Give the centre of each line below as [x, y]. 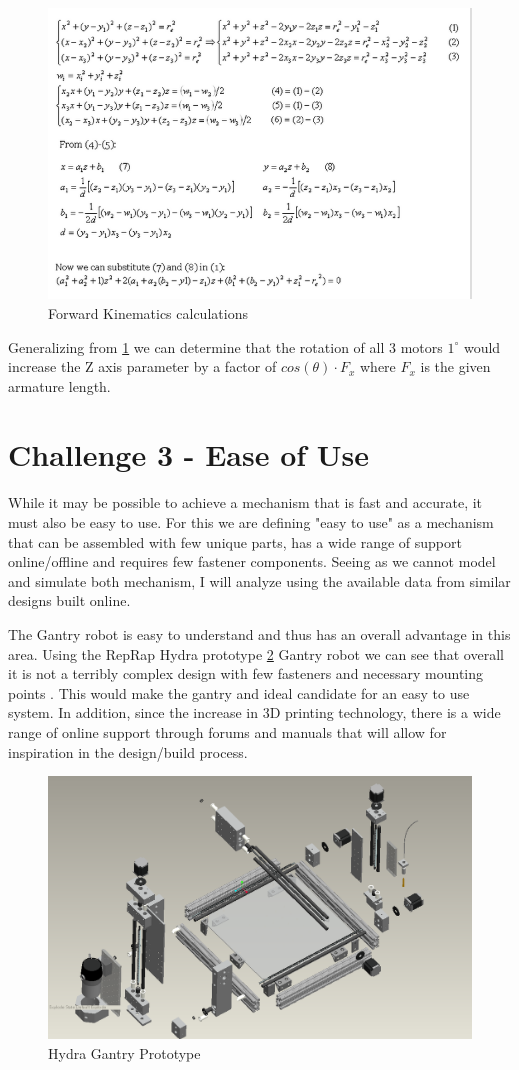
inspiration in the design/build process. [128, 751]
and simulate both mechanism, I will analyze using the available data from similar [259, 580]
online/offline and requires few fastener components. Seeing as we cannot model [252, 561]
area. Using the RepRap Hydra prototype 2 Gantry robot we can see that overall [256, 653]
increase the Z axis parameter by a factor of [142, 366]
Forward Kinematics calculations [148, 312]
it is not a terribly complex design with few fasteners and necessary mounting [246, 673]
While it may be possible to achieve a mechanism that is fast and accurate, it [245, 502]
